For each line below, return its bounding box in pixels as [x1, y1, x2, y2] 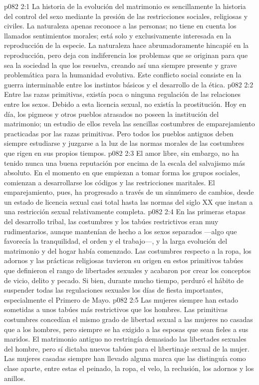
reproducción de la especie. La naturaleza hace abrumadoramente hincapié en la [4, 40, 249, 50]
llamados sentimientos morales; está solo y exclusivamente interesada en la [4, 30, 232, 40]
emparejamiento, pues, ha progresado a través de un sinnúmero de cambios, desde [4, 187, 254, 197]
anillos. [4, 373, 25, 383]
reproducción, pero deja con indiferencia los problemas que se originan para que [4, 49, 248, 60]
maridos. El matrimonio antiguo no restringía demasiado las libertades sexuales [4, 334, 247, 344]
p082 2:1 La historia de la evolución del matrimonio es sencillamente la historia [4, 1, 246, 11]
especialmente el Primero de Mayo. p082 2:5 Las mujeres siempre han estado [4, 294, 239, 305]
